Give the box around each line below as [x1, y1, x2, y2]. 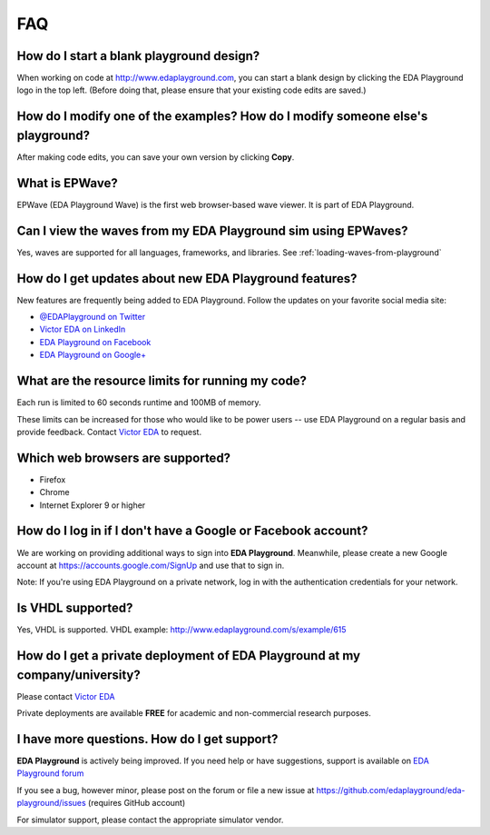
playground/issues [16, 798, 86, 809]
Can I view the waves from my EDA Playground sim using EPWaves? [16, 223, 408, 238]
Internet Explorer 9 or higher [39, 500, 146, 511]
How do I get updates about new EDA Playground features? [16, 271, 358, 286]
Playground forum [16, 768, 84, 779]
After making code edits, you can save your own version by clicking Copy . [16, 151, 295, 163]
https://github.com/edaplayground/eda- [316, 784, 466, 795]
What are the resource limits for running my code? [16, 373, 308, 389]
